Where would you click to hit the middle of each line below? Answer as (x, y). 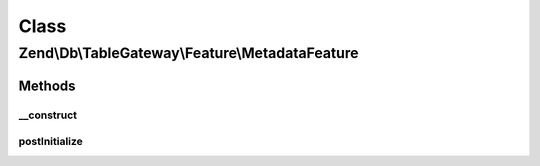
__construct (48, 115)
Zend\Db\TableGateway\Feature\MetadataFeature (188, 53)
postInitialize (51, 142)
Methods (47, 85)
